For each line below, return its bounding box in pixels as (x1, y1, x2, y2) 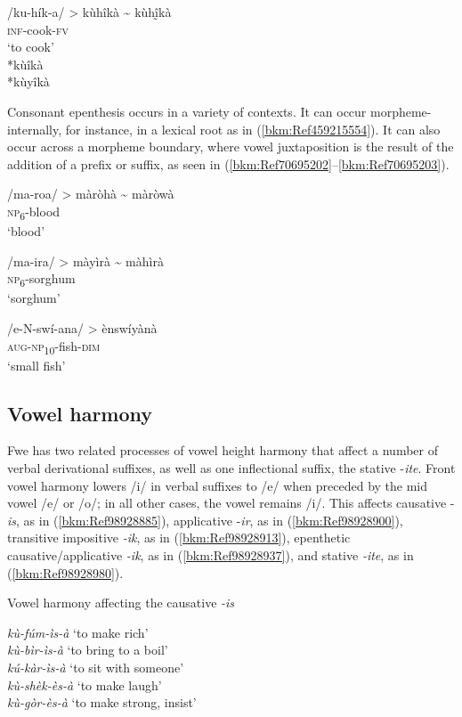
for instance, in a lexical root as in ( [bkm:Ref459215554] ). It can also (65, 119, 441, 138)
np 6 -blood (7, 201, 61, 223)
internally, (7, 119, 62, 138)
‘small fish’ (7, 355, 66, 374)
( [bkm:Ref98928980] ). (7, 563, 124, 582)
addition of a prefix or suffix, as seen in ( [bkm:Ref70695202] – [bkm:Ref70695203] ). (7, 154, 450, 173)
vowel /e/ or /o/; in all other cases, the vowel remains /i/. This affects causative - (7, 493, 455, 512)
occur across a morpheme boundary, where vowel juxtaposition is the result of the (7, 137, 454, 156)
